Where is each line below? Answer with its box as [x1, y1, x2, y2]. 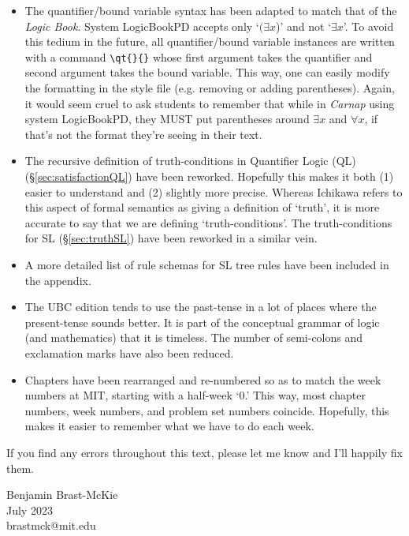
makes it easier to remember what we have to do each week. [24, 418, 314, 434]
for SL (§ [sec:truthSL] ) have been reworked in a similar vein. [24, 230, 318, 246]
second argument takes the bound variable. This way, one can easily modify [24, 64, 390, 81]
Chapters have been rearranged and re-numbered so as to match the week [24, 371, 381, 388]
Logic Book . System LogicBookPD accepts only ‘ [24, 17, 259, 34]
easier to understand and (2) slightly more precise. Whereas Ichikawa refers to [24, 183, 403, 200]
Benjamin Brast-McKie [6, 486, 118, 503]
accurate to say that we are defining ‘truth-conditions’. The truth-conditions [24, 214, 392, 231]
